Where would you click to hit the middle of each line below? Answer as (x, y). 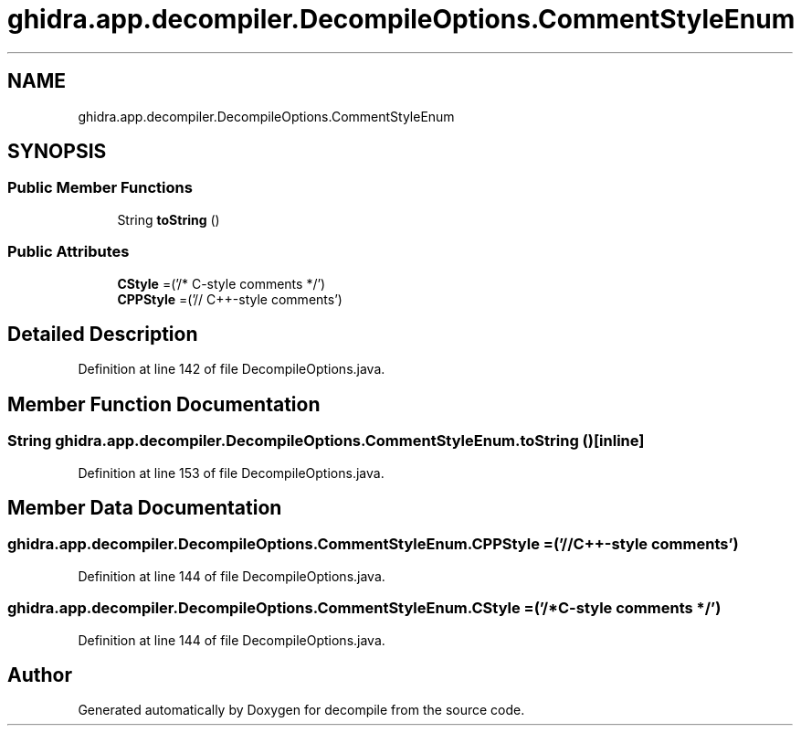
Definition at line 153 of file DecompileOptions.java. (231, 473)
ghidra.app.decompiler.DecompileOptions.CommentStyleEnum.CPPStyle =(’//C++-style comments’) (373, 544)
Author (40, 675)
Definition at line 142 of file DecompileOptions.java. (232, 369)
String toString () (169, 219)
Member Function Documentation (164, 404)
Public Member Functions (100, 188)
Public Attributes (69, 252)
